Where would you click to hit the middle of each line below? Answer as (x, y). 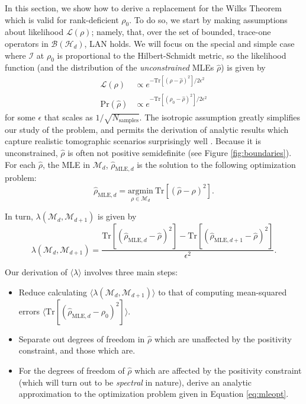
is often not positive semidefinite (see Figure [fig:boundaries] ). (180, 152)
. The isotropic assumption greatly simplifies (220, 117)
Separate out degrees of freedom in (82, 338)
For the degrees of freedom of (72, 370)
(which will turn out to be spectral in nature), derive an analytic (135, 382)
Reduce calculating (53, 292)
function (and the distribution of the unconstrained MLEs (109, 67)
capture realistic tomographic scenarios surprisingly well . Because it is (133, 141)
